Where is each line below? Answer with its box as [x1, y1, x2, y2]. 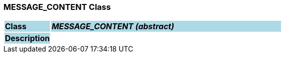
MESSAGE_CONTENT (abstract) [51, 21, 174, 32]
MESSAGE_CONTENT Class [3, 2, 111, 12]
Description [5, 33, 50, 44]
